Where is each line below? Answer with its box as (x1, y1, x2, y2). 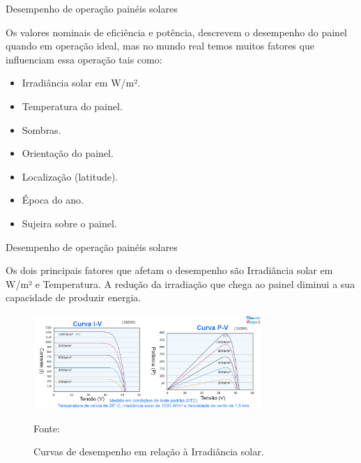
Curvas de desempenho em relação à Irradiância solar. (33, 444, 264, 459)
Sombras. (22, 122, 61, 137)
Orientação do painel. (22, 146, 114, 160)
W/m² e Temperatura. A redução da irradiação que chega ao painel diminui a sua (6, 276, 355, 291)
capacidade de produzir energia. (6, 290, 141, 305)
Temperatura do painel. (22, 98, 123, 113)
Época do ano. (22, 192, 84, 207)
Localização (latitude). (22, 169, 118, 183)
